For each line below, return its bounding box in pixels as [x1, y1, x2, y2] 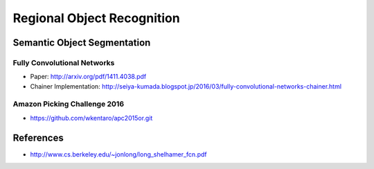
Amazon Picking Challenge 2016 [12, 99, 125, 109]
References [12, 132, 64, 143]
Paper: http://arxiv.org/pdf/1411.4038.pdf [30, 73, 147, 81]
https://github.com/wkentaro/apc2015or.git [30, 114, 153, 122]
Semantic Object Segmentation [12, 37, 151, 48]
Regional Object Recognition [12, 10, 180, 26]
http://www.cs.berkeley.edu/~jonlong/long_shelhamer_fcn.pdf [30, 150, 207, 159]
